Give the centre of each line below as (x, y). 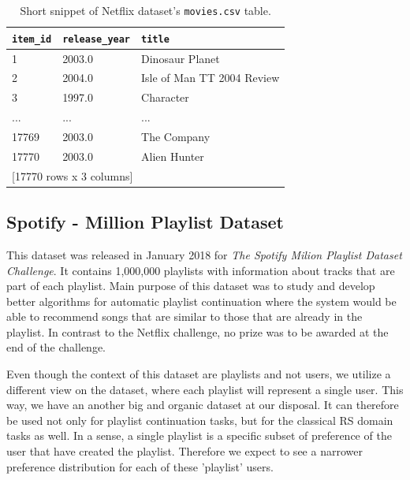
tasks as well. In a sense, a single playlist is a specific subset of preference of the (199, 435)
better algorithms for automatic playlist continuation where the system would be (201, 301)
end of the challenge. (56, 347)
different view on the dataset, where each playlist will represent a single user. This (205, 389)
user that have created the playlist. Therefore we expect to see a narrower (184, 451)
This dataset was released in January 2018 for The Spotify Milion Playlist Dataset (204, 254)
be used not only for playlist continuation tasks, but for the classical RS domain (200, 420)
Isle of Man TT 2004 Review (211, 78)
